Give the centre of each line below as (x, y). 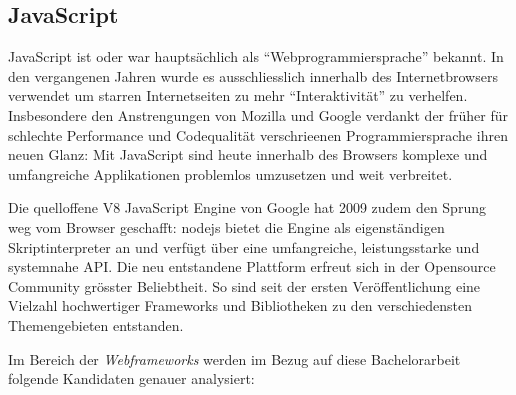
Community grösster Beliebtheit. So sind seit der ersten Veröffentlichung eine (244, 285)
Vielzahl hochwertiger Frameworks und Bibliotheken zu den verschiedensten (240, 305)
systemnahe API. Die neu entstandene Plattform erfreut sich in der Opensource (252, 266)
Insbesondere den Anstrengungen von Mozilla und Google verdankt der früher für (258, 114)
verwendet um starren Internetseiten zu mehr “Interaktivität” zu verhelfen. (238, 95)
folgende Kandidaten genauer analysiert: (131, 378)
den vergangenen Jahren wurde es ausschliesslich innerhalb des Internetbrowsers (253, 75)
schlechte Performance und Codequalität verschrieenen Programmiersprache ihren (258, 134)
